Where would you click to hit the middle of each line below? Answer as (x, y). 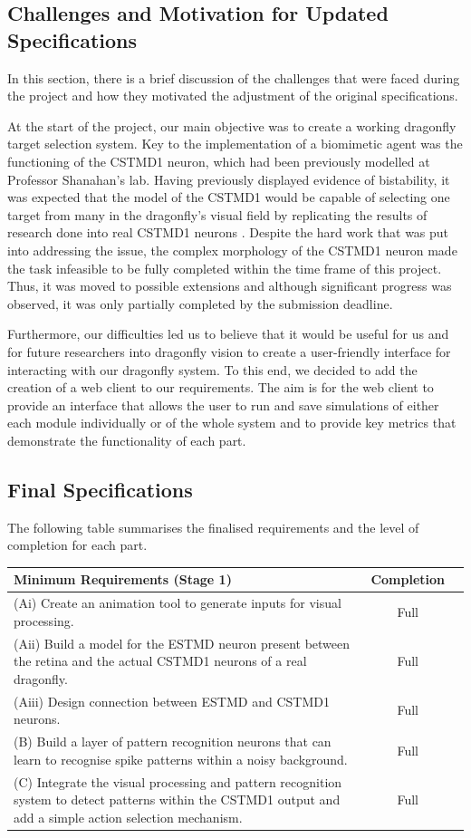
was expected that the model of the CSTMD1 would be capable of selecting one (229, 197)
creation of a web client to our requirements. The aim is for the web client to (221, 387)
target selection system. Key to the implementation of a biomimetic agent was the (235, 144)
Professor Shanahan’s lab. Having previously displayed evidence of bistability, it (229, 179)
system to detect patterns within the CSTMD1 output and (177, 799)
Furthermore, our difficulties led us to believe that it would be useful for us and (228, 334)
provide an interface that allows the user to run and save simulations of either (223, 405)
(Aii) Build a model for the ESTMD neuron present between (182, 643)
